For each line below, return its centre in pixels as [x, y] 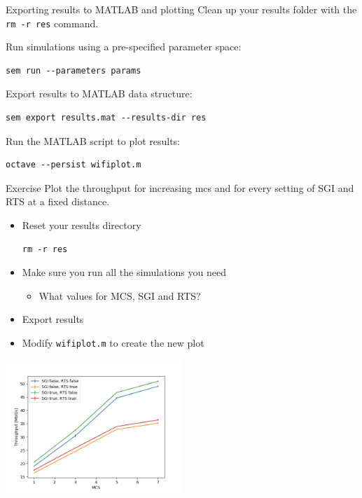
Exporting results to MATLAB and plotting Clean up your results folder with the [181, 9]
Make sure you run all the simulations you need [124, 272]
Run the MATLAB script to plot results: [93, 140]
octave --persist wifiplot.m [74, 165]
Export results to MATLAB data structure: [99, 94]
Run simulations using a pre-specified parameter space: [124, 47]
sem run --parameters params [74, 70]
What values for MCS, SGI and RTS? [120, 295]
